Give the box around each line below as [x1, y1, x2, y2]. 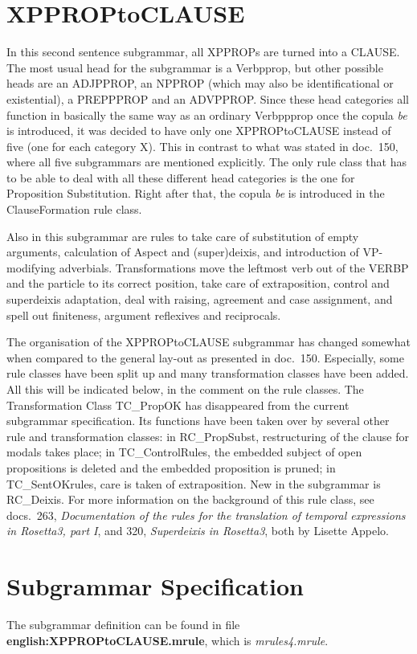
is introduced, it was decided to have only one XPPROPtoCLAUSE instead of [6, 122, 391, 139]
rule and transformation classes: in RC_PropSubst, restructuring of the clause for [6, 427, 410, 444]
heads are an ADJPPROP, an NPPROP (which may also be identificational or [6, 75, 394, 92]
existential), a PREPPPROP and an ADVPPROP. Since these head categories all [6, 90, 409, 107]
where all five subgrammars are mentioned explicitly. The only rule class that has [6, 153, 407, 170]
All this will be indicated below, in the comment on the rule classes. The [6, 381, 364, 397]
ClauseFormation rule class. [6, 201, 142, 218]
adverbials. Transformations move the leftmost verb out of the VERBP [59, 259, 409, 276]
